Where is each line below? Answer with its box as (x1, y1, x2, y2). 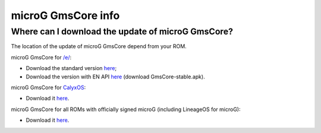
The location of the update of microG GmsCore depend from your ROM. (11, 43, 187, 50)
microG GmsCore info (11, 9, 120, 22)
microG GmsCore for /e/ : (11, 53, 72, 61)
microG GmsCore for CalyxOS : (11, 84, 86, 91)
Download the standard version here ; (26, 65, 117, 72)
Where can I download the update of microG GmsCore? (11, 26, 234, 37)
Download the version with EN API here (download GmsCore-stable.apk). (26, 73, 205, 80)
